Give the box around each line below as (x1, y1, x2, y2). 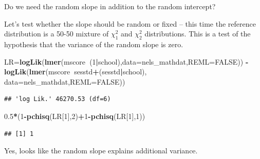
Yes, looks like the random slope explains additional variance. (4, 145, 198, 156)
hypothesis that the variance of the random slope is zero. (4, 38, 183, 49)
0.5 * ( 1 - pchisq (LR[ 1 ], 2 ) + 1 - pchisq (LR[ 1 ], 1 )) (4, 110, 145, 121)
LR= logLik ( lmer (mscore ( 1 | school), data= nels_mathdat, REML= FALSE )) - (4, 56, 249, 67)
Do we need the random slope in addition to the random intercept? (4, 1, 216, 11)
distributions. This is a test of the (144, 28, 251, 39)
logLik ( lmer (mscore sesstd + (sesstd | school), (4, 66, 147, 77)
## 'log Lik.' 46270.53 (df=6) (4, 95, 111, 103)
